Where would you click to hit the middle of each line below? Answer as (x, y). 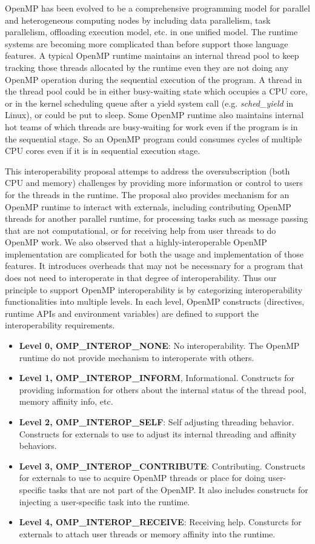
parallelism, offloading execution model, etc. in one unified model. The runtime (151, 32)
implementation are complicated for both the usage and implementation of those (154, 254)
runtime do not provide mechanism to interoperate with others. (137, 357)
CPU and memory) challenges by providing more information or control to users (154, 183)
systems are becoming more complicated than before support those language (147, 43)
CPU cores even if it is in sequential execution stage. (103, 151)
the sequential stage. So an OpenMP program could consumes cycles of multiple (154, 138)
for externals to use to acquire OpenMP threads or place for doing (142, 478)
